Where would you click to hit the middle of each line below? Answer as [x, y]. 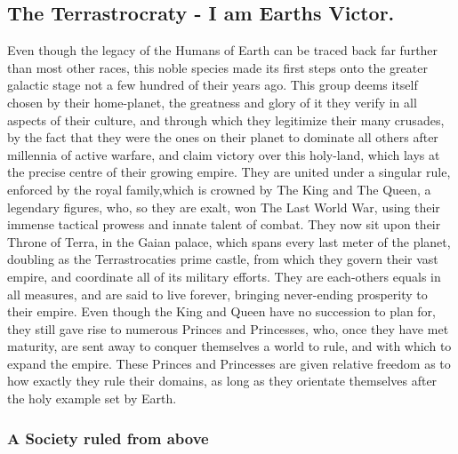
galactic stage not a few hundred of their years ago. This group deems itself [213, 85]
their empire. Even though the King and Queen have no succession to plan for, [222, 311]
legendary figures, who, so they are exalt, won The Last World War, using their [224, 207]
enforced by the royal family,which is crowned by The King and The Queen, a [219, 189]
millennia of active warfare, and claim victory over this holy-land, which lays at [224, 154]
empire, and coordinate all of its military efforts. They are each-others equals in [224, 276]
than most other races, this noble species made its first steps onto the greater [217, 67]
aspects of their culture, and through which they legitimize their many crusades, [226, 119]
